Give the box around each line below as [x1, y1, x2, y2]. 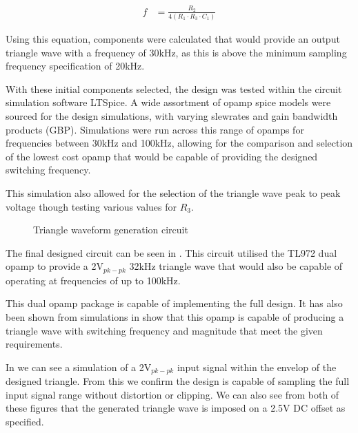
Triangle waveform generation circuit [33, 222, 188, 237]
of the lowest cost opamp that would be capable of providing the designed [6, 149, 318, 163]
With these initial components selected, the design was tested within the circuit [6, 81, 342, 96]
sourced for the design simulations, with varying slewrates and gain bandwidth [6, 109, 338, 123]
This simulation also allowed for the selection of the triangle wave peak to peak [6, 186, 341, 200]
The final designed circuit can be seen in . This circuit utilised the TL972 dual [6, 245, 337, 260]
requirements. [6, 337, 63, 351]
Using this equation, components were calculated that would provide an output [6, 32, 340, 46]
